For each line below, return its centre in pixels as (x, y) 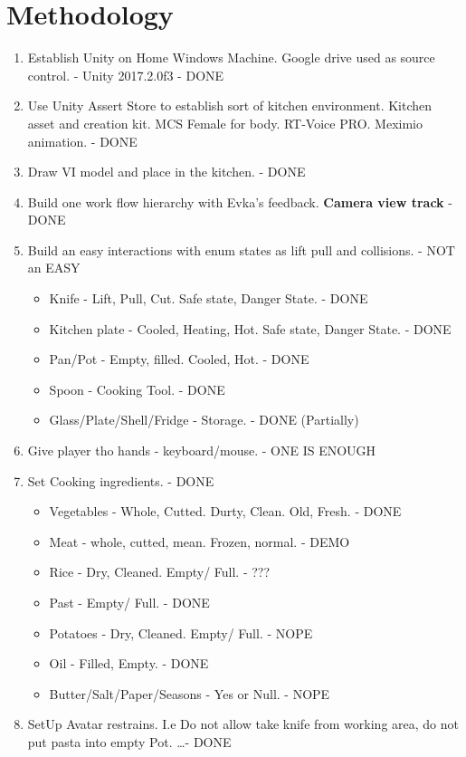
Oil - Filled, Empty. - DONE (129, 663)
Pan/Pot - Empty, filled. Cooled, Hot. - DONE (179, 359)
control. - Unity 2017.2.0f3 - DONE (126, 75)
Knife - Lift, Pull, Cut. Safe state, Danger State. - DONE (209, 298)
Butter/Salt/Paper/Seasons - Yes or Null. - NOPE (190, 693)
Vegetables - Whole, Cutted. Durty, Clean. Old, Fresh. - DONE (225, 511)
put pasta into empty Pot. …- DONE (129, 741)
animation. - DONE (82, 141)
